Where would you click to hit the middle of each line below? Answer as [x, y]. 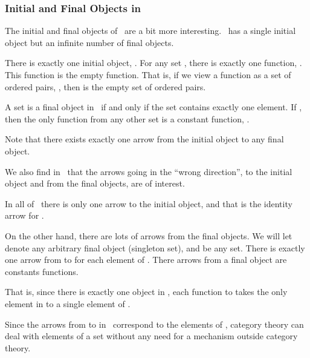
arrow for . [24, 215]
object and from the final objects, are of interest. [95, 183]
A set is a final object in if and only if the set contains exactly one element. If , [153, 107]
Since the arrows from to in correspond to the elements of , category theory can [154, 324]
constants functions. [42, 271]
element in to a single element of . [68, 303]
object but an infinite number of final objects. [89, 42]
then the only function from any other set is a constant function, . [127, 118]
